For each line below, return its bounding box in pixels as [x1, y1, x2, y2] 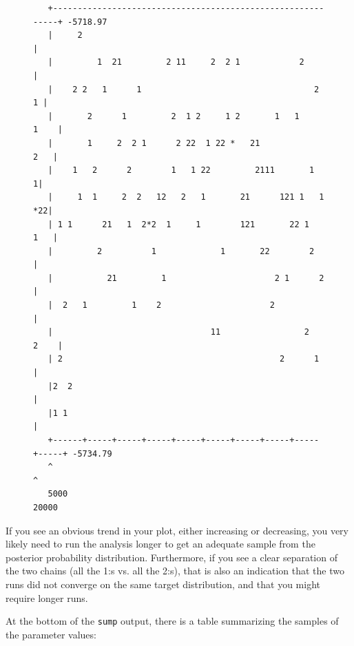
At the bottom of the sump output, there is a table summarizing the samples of [6, 614, 339, 628]
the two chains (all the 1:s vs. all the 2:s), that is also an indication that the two [6, 563, 344, 578]
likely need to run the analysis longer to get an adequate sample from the [6, 536, 315, 551]
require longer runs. [6, 590, 88, 605]
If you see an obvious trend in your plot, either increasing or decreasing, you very [6, 523, 348, 537]
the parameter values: [6, 627, 96, 641]
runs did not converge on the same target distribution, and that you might [6, 576, 320, 591]
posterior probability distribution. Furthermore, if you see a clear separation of [6, 550, 337, 564]
